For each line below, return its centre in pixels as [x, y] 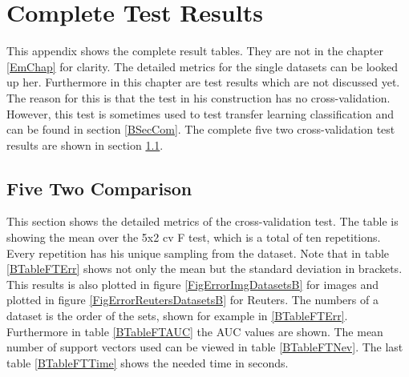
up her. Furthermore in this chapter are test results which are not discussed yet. [203, 82]
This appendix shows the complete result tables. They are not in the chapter [195, 51]
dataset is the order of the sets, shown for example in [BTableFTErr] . [177, 316]
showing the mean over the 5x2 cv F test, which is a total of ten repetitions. [194, 237]
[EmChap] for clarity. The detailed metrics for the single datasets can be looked [202, 66]
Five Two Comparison [99, 188]
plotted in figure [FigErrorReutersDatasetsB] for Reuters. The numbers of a [192, 300]
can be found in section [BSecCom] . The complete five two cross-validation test [201, 129]
